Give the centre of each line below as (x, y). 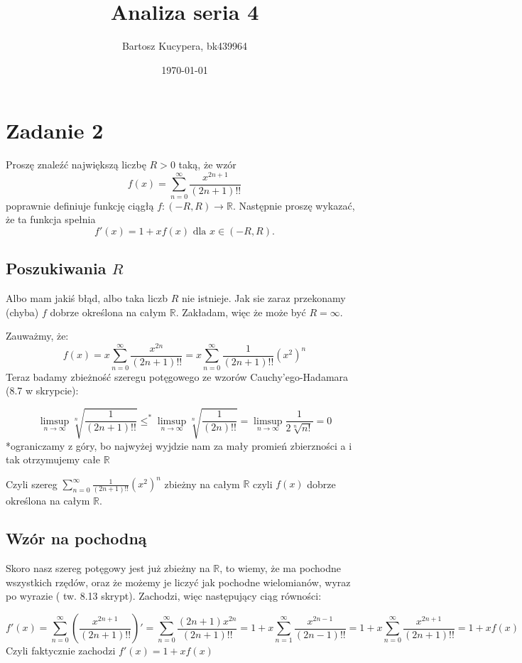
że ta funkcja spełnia (51, 219)
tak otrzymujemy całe (53, 459)
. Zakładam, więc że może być (241, 312)
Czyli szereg (32, 484)
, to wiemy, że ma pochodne (280, 568)
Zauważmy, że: (37, 336)
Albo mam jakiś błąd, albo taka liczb (87, 298)
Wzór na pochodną (76, 538)
